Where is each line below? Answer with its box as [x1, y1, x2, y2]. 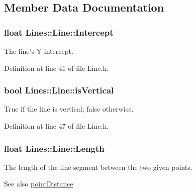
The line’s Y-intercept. [4, 46, 73, 56]
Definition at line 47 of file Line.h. [4, 121, 109, 131]
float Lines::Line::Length [4, 142, 105, 154]
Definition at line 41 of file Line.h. [4, 62, 109, 73]
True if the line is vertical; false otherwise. [4, 104, 134, 114]
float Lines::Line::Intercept [4, 26, 114, 38]
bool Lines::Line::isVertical [4, 84, 114, 97]
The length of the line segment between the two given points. [4, 161, 192, 172]
